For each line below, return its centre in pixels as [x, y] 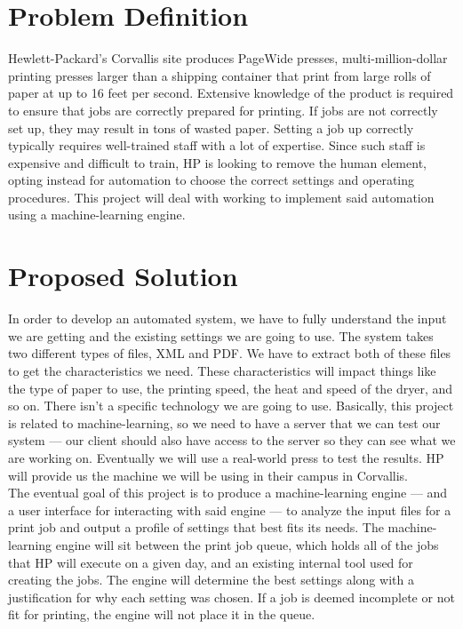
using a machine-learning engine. [97, 215]
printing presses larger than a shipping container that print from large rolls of [220, 75]
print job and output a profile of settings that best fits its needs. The [196, 527]
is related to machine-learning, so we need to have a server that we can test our [224, 422]
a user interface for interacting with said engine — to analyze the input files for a [230, 510]
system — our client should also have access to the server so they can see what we [232, 440]
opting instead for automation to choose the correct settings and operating [212, 180]
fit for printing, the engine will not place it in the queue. [162, 614]
